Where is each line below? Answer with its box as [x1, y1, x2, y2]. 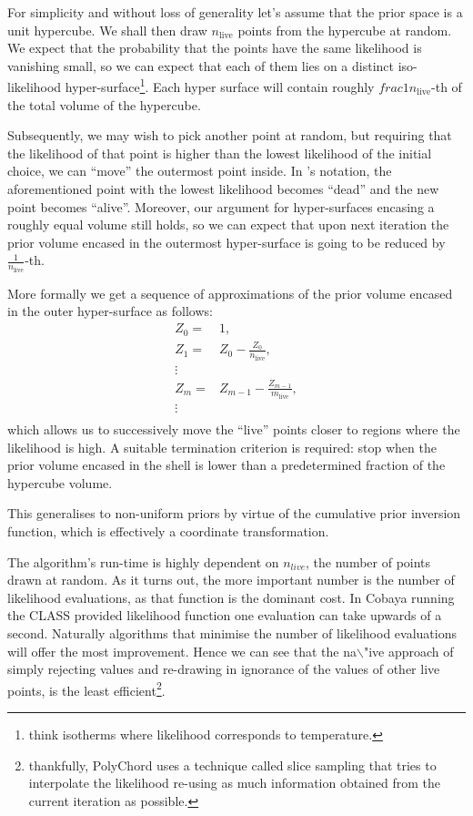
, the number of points [306, 552, 431, 571]
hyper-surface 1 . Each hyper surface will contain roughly [65, 75, 375, 97]
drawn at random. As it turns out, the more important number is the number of [7, 570, 455, 589]
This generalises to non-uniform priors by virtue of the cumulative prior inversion [7, 504, 461, 523]
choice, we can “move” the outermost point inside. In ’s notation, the [7, 161, 392, 180]
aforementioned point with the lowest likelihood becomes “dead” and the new [7, 179, 439, 198]
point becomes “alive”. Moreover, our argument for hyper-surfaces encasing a [7, 197, 435, 216]
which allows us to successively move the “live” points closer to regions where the [7, 420, 460, 439]
